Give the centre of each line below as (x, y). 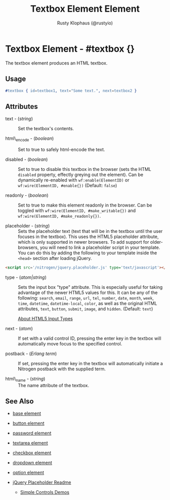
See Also (19, 402)
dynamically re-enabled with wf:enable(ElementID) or (74, 180)
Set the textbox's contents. (46, 129)
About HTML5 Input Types (46, 318)
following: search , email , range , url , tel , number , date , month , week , (86, 298)
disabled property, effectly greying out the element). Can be (80, 174)
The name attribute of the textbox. (54, 385)
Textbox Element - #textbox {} (70, 49)
